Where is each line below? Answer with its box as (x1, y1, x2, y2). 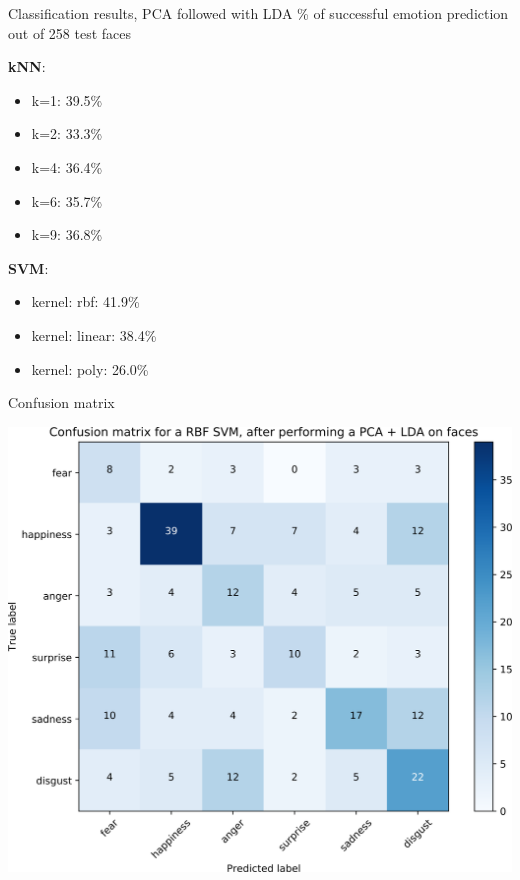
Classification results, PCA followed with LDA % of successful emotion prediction (8, 3, 509, 23)
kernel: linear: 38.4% (31, 324, 157, 345)
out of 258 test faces (8, 22, 132, 43)
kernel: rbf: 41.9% (31, 291, 140, 312)
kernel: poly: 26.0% (31, 358, 149, 379)
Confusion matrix (8, 392, 115, 413)
